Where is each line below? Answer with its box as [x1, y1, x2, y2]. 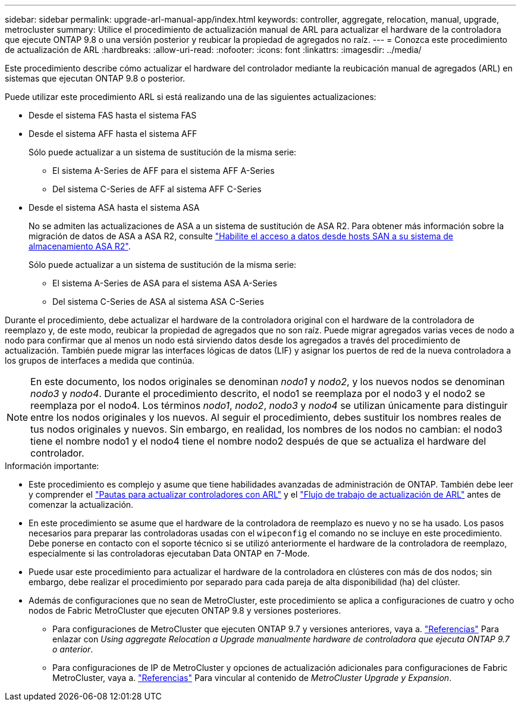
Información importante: [5, 461, 99, 471]
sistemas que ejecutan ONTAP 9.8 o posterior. [5, 73, 186, 83]
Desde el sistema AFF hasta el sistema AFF [29, 129, 197, 139]
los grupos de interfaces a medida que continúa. [5, 355, 194, 366]
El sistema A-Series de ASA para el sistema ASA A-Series [52, 278, 277, 288]
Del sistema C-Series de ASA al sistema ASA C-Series [52, 296, 264, 307]
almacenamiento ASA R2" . [29, 241, 131, 251]
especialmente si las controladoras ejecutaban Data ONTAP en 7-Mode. [29, 548, 310, 558]
